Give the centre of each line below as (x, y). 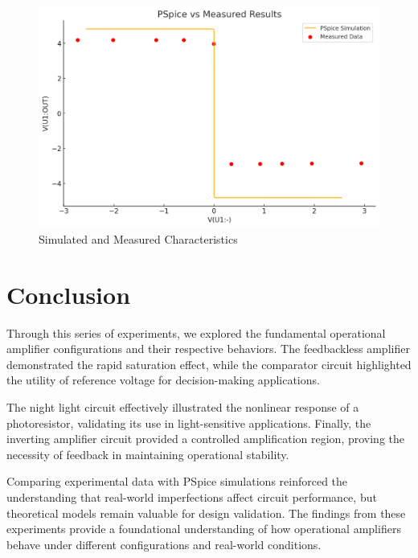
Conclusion (69, 294)
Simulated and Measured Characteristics (138, 238)
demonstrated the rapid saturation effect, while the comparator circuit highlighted (209, 364)
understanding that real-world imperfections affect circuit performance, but (192, 497)
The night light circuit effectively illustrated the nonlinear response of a (183, 407)
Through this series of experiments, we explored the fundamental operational (196, 332)
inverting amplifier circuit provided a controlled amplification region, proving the (206, 439)
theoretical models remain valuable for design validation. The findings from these (206, 513)
